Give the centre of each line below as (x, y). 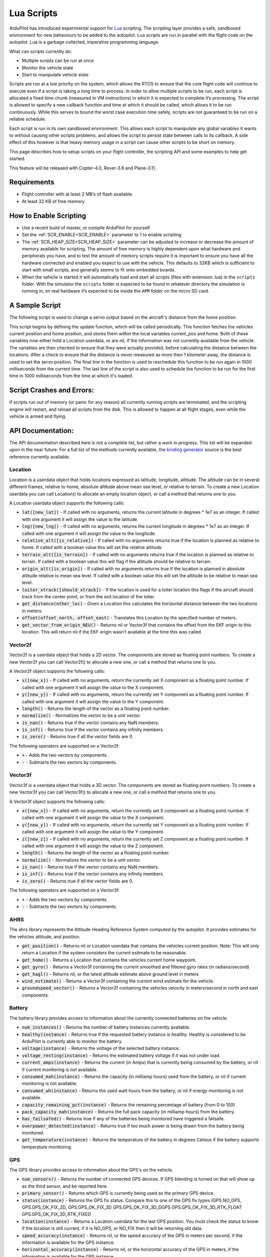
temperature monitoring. (47, 1147)
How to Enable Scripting (48, 215)
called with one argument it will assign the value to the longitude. (89, 533)
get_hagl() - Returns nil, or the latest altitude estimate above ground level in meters (110, 974)
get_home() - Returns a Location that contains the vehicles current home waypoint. (109, 960)
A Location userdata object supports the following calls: (67, 503)
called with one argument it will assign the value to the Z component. (93, 846)
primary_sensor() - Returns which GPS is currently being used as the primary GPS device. (118, 1193)
